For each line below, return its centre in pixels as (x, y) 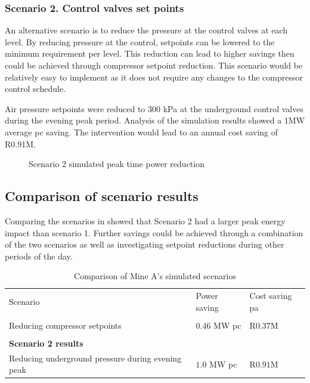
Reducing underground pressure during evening (95, 358)
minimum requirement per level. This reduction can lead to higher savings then (150, 53)
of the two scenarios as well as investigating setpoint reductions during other (145, 244)
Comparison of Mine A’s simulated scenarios (155, 276)
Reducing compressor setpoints (65, 325)
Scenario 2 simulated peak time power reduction (117, 164)
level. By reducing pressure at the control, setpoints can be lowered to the (140, 41)
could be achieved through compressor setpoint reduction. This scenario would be (154, 65)
